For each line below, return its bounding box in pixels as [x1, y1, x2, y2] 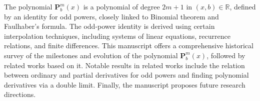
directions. [4, 89, 36, 100]
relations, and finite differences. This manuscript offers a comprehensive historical [4, 40, 253, 51]
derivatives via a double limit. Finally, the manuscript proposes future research [4, 79, 245, 90]
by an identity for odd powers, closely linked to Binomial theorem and [4, 11, 219, 21]
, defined [229, 1, 256, 11]
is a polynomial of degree [83, 1, 160, 11]
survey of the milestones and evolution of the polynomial [4, 50, 178, 60]
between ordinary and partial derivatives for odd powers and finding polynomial [4, 70, 249, 80]
